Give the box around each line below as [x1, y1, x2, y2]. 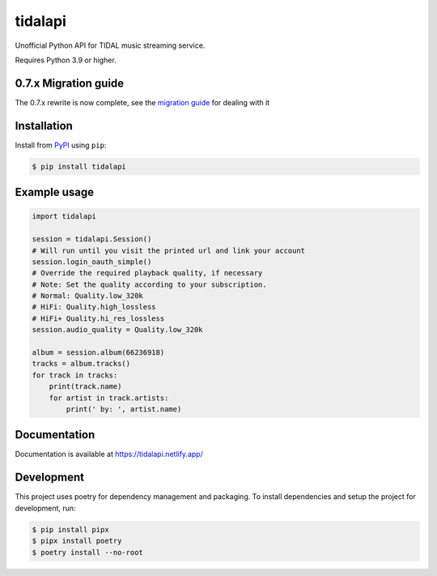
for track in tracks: [32, 370, 118, 380]
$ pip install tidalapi [32, 162, 127, 171]
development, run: [15, 503, 76, 513]
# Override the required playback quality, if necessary [32, 268, 263, 278]
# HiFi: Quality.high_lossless [32, 302, 157, 312]
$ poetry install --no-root [32, 548, 143, 557]
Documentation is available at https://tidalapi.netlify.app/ [15, 450, 204, 459]
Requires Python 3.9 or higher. [15, 55, 117, 65]
